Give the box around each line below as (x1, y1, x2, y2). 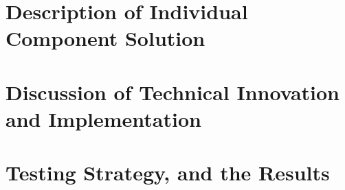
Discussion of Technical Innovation (5, 78, 340, 106)
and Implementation (5, 104, 201, 132)
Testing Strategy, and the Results (5, 158, 330, 187)
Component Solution (5, 24, 205, 52)
